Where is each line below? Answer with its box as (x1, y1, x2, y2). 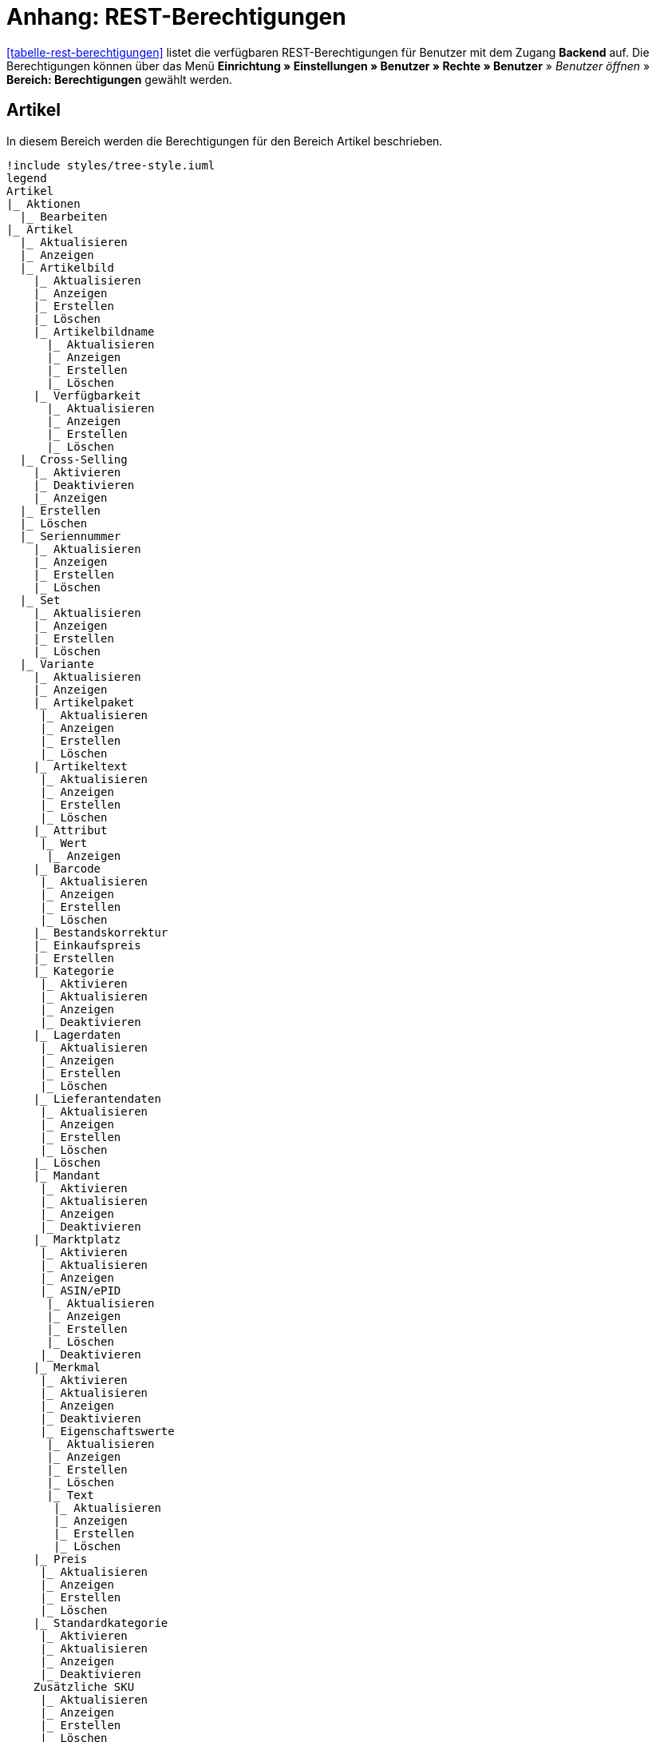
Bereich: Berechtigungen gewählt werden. (6, 72, 232, 86)
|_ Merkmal (33, 1360, 101, 1374)
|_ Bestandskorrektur (33, 925, 168, 939)
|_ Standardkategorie (33, 1616, 168, 1629)
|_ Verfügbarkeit (33, 388, 141, 402)
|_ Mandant (33, 1168, 101, 1182)
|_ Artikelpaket (33, 695, 135, 709)
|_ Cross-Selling (19, 452, 128, 466)
